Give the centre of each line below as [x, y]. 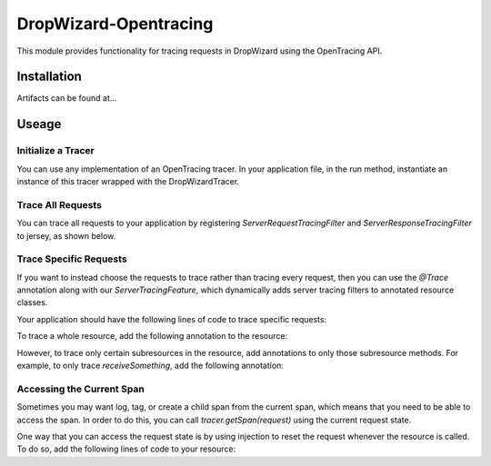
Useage [39, 124]
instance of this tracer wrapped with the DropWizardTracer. [128, 181]
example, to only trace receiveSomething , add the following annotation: [150, 366]
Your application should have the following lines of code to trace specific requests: [172, 319]
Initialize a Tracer [55, 151]
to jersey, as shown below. [66, 235]
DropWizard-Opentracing [115, 24]
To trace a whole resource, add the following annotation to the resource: [152, 336]
